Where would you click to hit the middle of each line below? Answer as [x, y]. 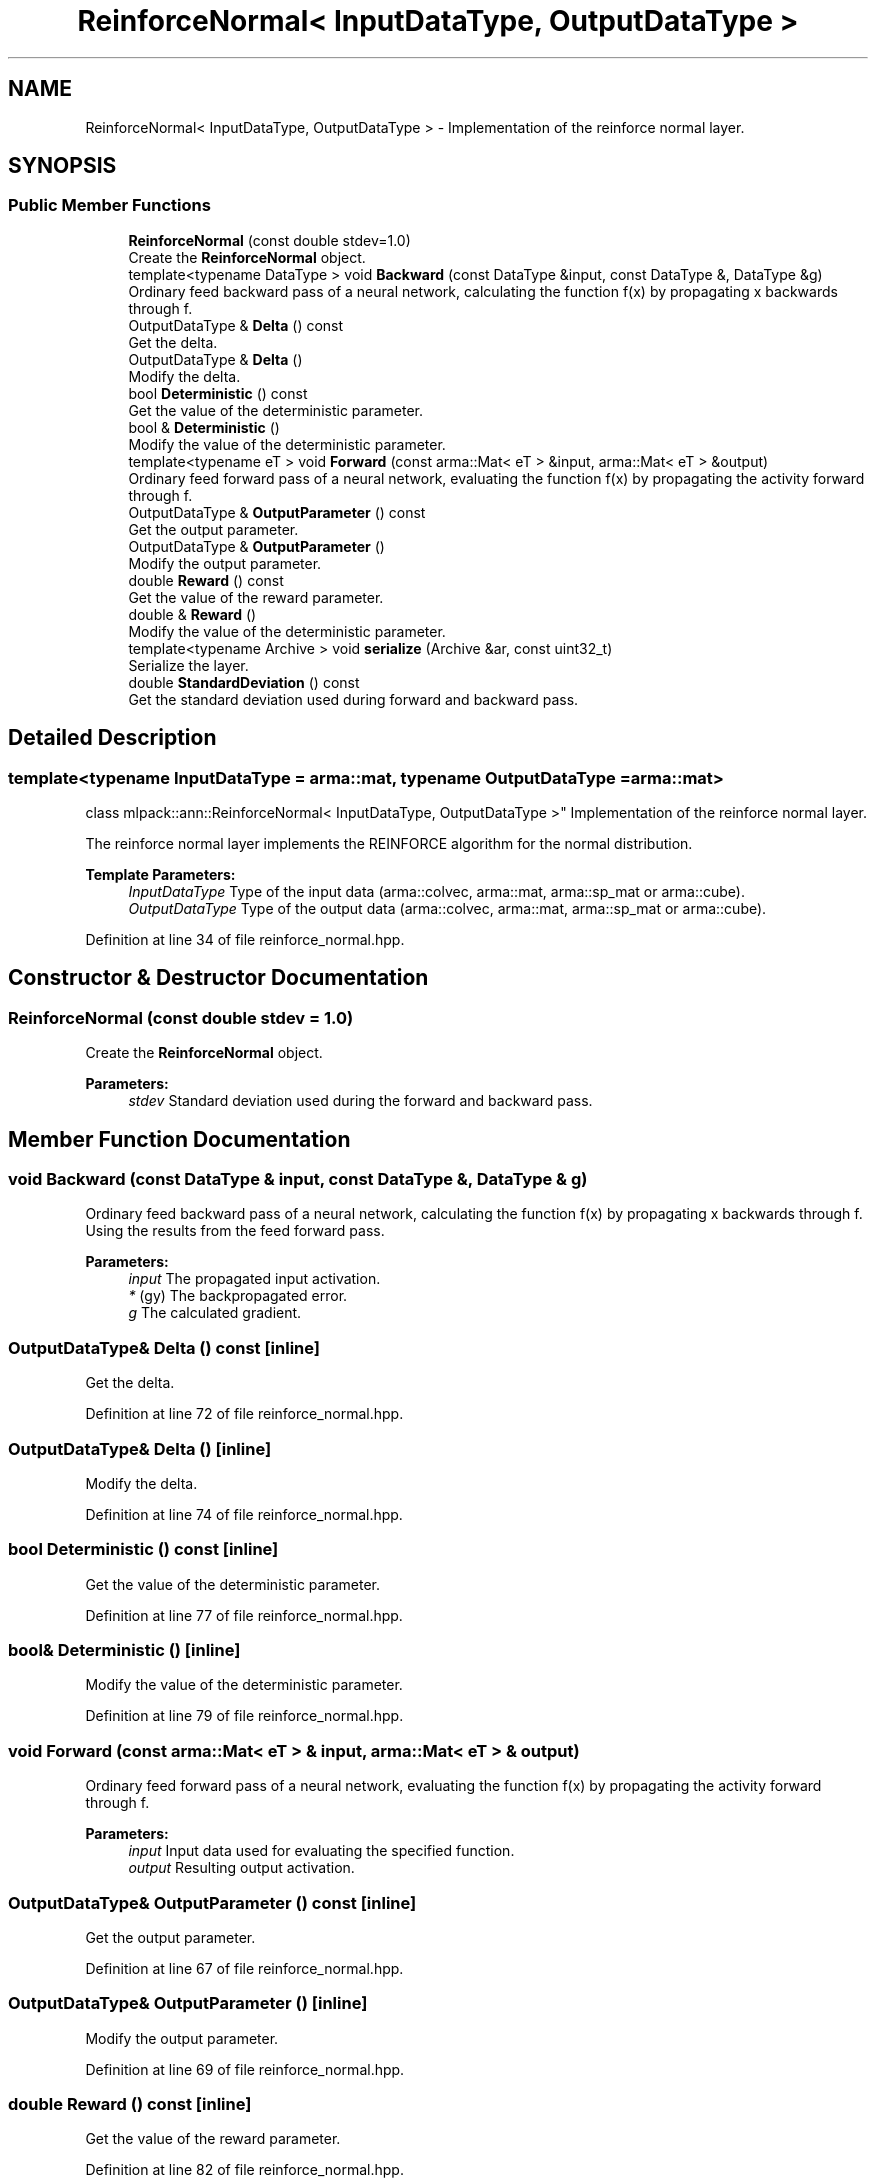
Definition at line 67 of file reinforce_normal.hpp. [244, 1968]
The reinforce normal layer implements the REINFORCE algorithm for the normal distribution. [389, 844]
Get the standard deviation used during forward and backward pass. [353, 699]
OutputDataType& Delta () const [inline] [164, 1347]
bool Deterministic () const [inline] [143, 1549]
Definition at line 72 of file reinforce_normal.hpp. [244, 1414]
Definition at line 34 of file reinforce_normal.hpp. [245, 940]
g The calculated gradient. [215, 1313]
